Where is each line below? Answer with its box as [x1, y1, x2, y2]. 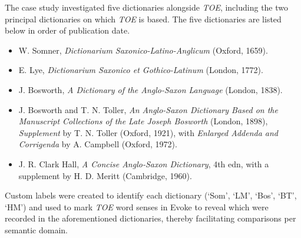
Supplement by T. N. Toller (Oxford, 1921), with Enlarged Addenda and [18, 126, 279, 138]
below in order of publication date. [5, 24, 130, 37]
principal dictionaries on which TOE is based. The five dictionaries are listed [5, 12, 282, 25]
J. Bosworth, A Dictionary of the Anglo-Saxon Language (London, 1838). [18, 83, 283, 95]
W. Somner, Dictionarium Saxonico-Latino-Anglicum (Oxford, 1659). [18, 44, 268, 56]
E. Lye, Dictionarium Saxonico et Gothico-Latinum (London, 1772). [18, 64, 263, 76]
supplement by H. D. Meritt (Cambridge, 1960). [18, 169, 192, 181]
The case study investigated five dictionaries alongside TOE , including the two [5, 1, 289, 13]
